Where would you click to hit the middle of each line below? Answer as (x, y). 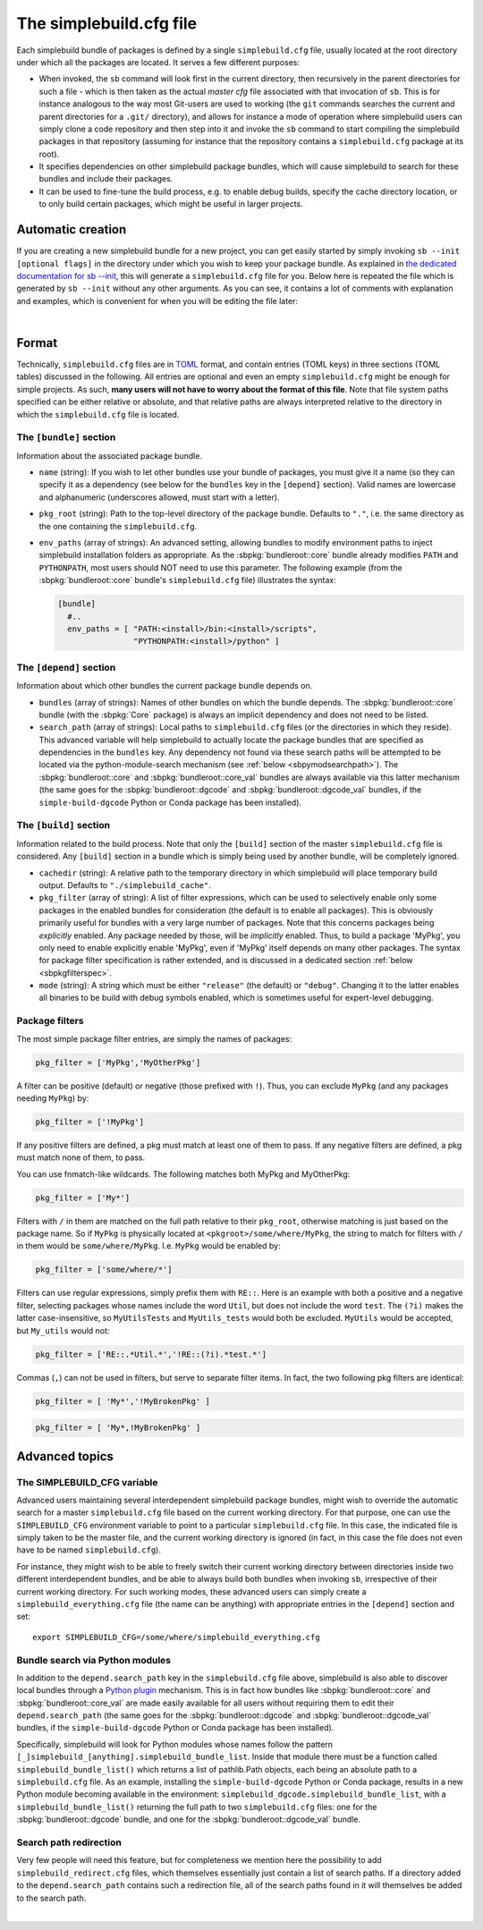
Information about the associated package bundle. (110, 455)
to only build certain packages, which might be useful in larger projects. (171, 204)
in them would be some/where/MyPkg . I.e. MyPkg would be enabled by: (148, 1246)
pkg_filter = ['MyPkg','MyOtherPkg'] (118, 1062)
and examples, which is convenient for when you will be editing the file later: (157, 301)
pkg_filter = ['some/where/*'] (104, 1270)
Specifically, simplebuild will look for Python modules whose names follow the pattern (175, 1744)
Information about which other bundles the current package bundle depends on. (165, 686)
